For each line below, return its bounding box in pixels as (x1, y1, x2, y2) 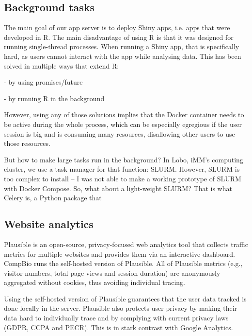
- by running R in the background (4, 93, 105, 103)
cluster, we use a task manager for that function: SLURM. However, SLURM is (4, 164, 240, 174)
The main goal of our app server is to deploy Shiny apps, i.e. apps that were (4, 22, 230, 33)
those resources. (4, 138, 50, 148)
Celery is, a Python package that (4, 193, 102, 203)
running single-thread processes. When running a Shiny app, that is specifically (4, 41, 239, 52)
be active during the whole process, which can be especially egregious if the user (4, 119, 242, 129)
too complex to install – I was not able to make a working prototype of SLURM (4, 173, 241, 183)
